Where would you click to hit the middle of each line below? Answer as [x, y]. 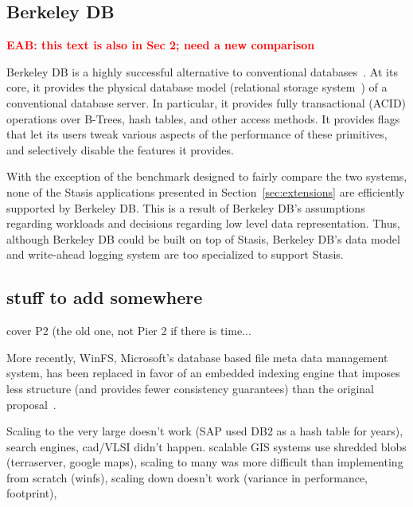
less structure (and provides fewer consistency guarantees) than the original [190, 388]
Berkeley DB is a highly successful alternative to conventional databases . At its [202, 71]
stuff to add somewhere [105, 297]
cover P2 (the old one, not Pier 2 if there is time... [129, 331]
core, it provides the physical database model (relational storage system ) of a [197, 87]
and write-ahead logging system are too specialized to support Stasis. [175, 254]
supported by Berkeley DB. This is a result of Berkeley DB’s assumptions [186, 207]
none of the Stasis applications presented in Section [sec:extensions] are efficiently [206, 191]
